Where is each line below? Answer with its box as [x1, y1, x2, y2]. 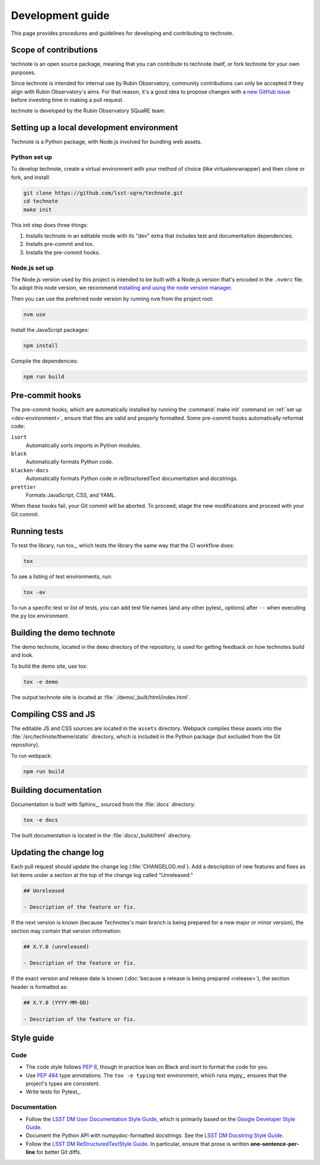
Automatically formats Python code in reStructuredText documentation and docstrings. [25, 475, 238, 482]
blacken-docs [11, 467, 49, 473]
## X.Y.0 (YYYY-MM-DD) [23, 999, 89, 1006]
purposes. [11, 69, 36, 76]
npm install [23, 342, 59, 349]
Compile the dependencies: [11, 357, 79, 364]
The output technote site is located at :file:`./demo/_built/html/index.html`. [11, 693, 191, 700]
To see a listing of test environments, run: [11, 572, 113, 580]
